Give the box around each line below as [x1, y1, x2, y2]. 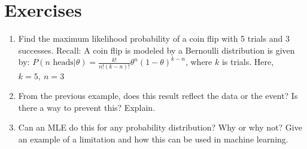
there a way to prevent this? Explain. [18, 101, 156, 113]
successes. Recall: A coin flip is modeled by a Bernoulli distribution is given [18, 44, 295, 56]
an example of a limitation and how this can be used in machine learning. [18, 133, 288, 145]
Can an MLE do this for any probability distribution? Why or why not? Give [18, 121, 302, 134]
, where [185, 55, 212, 68]
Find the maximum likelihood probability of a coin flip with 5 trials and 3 [18, 32, 290, 45]
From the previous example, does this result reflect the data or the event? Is [18, 89, 298, 102]
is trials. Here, [221, 55, 274, 68]
